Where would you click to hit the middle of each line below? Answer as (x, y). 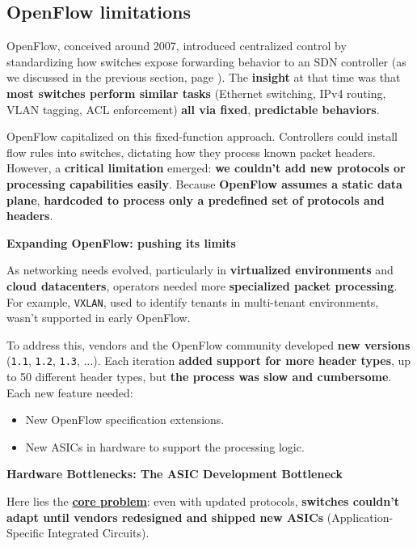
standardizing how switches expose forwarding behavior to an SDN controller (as (206, 61)
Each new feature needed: (70, 392)
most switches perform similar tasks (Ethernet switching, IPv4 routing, (196, 93)
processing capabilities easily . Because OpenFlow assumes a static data (204, 183)
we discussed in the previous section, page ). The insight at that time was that (204, 77)
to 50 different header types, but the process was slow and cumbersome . (199, 377)
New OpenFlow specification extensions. (125, 420)
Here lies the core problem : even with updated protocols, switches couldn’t (203, 500)
